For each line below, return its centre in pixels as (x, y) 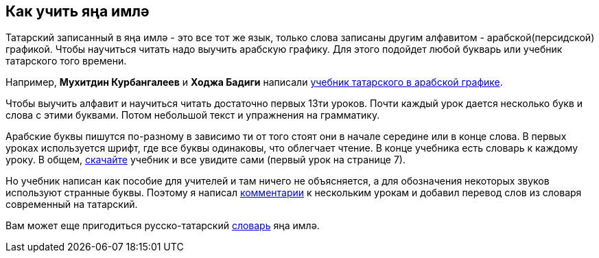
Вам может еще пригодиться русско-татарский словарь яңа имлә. (163, 226)
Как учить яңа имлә (78, 11)
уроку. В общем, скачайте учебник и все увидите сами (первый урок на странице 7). (205, 160)
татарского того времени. (66, 61)
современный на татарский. (72, 204)
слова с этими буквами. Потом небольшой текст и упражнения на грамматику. (193, 115)
